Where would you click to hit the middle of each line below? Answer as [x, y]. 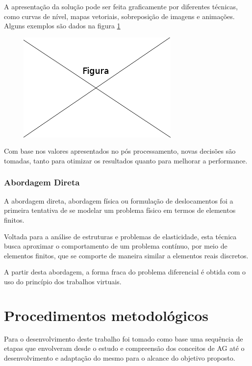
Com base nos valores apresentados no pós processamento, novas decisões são [120, 151]
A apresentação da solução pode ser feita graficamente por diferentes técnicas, [121, 6]
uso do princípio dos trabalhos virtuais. [63, 281]
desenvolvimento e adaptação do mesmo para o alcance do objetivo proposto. [120, 357]
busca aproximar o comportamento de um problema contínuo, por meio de [116, 246]
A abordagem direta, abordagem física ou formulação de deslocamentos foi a [119, 200]
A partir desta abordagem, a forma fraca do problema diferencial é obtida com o [125, 272]
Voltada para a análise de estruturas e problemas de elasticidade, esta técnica [120, 236]
